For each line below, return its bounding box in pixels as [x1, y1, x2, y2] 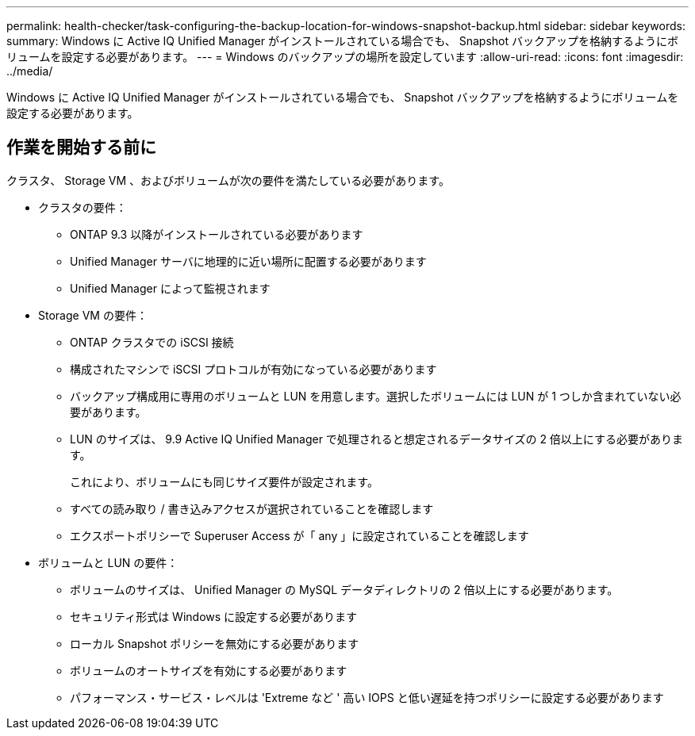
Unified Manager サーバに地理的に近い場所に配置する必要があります [70, 254, 427, 268]
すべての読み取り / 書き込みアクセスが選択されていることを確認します [70, 501, 434, 516]
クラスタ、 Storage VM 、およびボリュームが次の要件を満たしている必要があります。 [6, 173, 450, 187]
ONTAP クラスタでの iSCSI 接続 [70, 335, 234, 349]
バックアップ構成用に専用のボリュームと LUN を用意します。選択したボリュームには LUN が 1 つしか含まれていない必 [70, 389, 682, 403]
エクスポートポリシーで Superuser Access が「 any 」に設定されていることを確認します [70, 528, 529, 542]
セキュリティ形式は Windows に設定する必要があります [70, 609, 358, 623]
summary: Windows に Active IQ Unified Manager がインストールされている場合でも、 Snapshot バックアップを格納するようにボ [6, 34, 679, 48]
